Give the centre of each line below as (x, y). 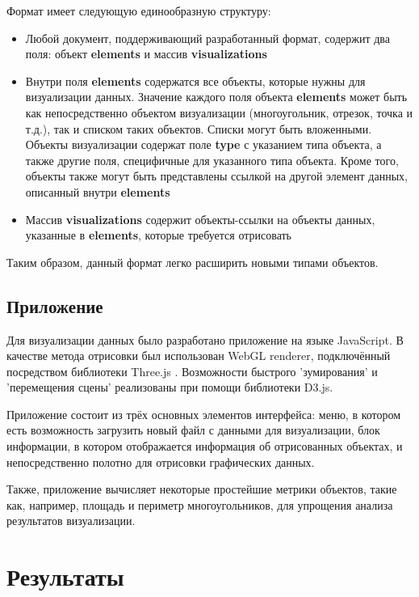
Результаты (65, 576)
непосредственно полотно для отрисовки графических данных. (161, 462)
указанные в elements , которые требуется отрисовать (159, 235)
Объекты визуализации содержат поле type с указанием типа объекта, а (203, 144)
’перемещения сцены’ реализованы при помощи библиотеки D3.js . (170, 387)
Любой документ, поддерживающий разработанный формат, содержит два (207, 38)
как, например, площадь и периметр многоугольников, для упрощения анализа (200, 504)
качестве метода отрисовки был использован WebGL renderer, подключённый (199, 356)
